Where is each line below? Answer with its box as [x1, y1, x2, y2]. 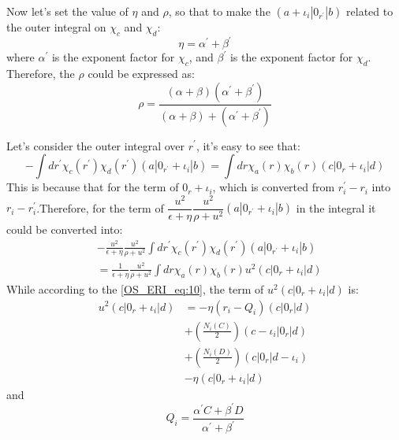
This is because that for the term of [6, 179, 179, 195]
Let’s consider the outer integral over [6, 137, 185, 153]
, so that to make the [168, 3, 270, 19]
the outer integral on [6, 19, 106, 35]
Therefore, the [6, 65, 75, 82]
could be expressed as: [88, 65, 195, 82]
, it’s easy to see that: [196, 137, 300, 153]
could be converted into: [6, 220, 123, 237]
